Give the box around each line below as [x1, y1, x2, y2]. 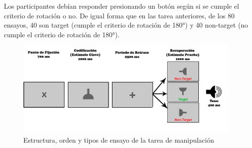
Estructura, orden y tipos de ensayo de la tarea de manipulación [23, 134, 214, 145]
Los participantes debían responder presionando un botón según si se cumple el [4, 1, 239, 11]
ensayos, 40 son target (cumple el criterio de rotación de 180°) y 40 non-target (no [4, 20, 248, 30]
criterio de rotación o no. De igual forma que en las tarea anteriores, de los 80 [4, 10, 235, 20]
